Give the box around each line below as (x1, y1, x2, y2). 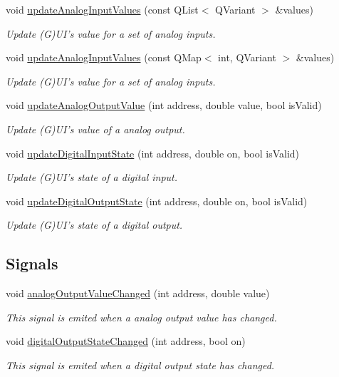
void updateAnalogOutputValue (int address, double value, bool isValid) (6, 98, 322, 113)
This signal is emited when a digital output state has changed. (6, 357, 275, 372)
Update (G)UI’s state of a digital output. (6, 217, 183, 232)
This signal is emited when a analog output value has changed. (6, 309, 277, 324)
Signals (6, 252, 58, 274)
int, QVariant (218, 50, 276, 65)
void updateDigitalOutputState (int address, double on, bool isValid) (6, 193, 308, 208)
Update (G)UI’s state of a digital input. (6, 170, 178, 185)
